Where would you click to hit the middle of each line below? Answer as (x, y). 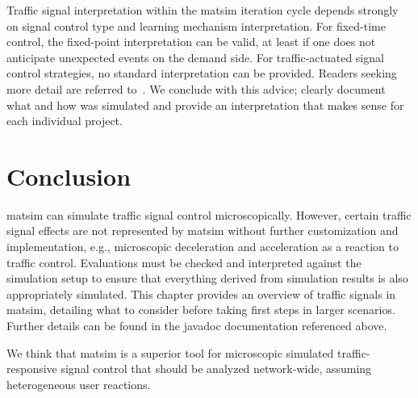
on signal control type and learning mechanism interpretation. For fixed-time (196, 25)
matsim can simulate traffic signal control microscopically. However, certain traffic (209, 214)
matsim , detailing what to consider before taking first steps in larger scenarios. (201, 310)
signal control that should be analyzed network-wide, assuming (216, 369)
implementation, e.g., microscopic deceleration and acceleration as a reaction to (203, 247)
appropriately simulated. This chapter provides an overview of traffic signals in (201, 293)
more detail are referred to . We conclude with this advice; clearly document (196, 88)
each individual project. (65, 121)
